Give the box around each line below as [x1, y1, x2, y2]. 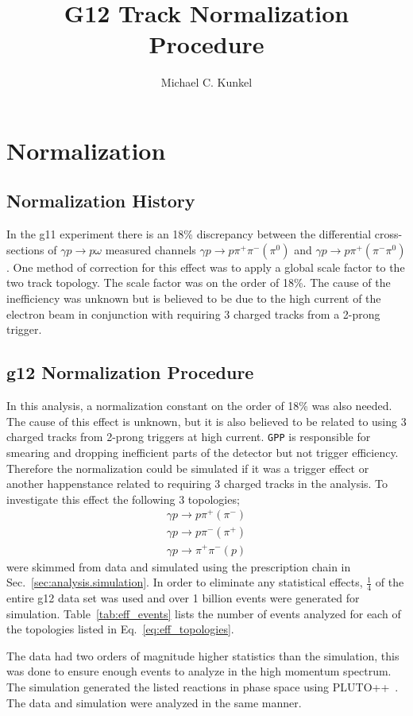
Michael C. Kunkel [160, 74, 253, 91]
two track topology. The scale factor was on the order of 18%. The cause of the [6, 274, 391, 291]
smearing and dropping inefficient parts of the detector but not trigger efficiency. [6, 443, 399, 460]
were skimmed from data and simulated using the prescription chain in [6, 558, 351, 575]
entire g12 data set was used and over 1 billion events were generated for [6, 589, 360, 606]
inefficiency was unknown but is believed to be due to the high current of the [6, 290, 381, 307]
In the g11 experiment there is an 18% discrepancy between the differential [6, 226, 372, 242]
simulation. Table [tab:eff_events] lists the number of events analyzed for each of [6, 605, 401, 621]
